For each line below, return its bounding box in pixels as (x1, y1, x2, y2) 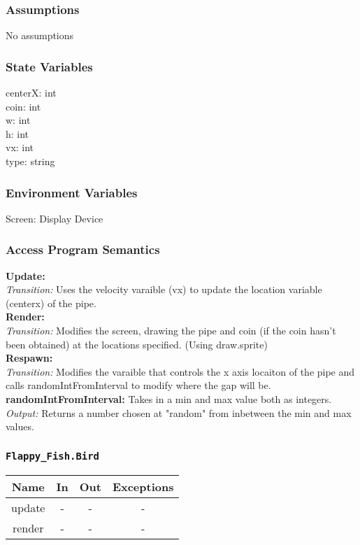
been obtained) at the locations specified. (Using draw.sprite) (6, 337, 268, 351)
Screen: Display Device (6, 211, 103, 225)
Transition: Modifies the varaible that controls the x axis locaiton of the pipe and (6, 364, 355, 378)
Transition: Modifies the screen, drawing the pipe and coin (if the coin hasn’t (6, 323, 336, 337)
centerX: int (6, 85, 57, 100)
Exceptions (112, 478, 174, 495)
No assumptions (6, 28, 74, 43)
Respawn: (6, 351, 53, 365)
